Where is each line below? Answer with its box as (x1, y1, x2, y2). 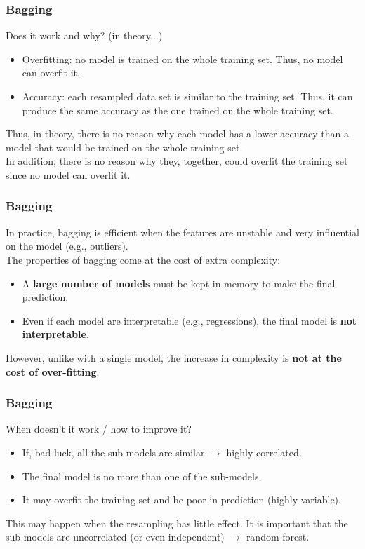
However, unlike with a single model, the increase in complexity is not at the (6, 350, 342, 365)
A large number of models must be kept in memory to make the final (22, 276, 336, 290)
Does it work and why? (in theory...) (6, 28, 163, 43)
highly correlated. (226, 445, 302, 459)
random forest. (246, 529, 310, 544)
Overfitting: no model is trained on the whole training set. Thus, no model (22, 51, 343, 66)
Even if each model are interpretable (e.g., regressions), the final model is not (22, 313, 357, 327)
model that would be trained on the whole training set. (6, 140, 243, 154)
